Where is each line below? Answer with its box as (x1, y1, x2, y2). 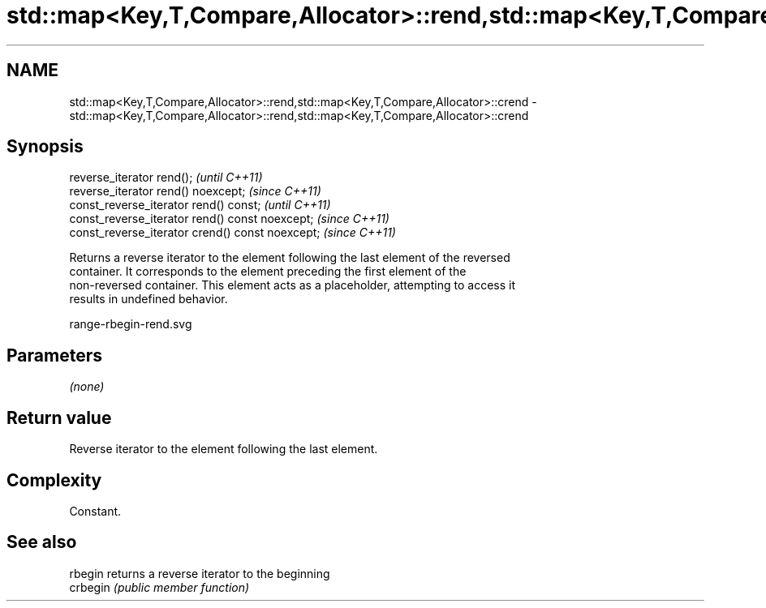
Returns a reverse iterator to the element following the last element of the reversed (69, 250, 510, 265)
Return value (6, 407, 112, 428)
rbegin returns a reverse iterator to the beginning (69, 566, 330, 580)
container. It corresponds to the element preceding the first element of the (69, 264, 467, 279)
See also (6, 532, 77, 553)
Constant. (69, 503, 122, 518)
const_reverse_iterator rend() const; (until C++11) (69, 198, 331, 212)
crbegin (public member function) (69, 580, 250, 594)
